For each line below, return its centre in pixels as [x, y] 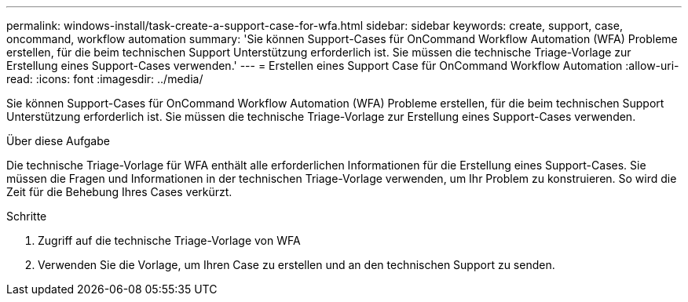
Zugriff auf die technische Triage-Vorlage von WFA [169, 240]
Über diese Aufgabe [58, 141]
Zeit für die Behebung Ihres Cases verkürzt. [119, 192]
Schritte [27, 216]
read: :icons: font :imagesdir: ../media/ [105, 79]
